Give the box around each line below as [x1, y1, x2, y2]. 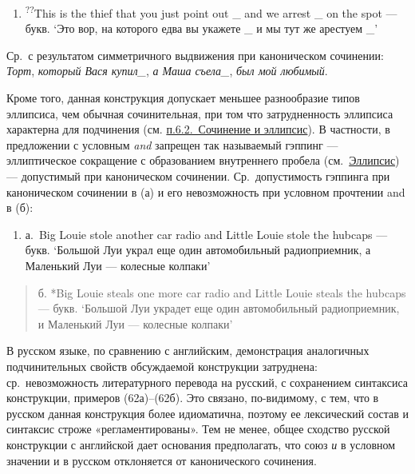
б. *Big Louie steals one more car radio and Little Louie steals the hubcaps [38, 284, 406, 301]
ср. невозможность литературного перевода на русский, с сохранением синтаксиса [6, 373, 409, 390]
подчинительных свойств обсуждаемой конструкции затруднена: [6, 357, 318, 374]
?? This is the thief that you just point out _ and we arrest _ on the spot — [25, 2, 397, 21]
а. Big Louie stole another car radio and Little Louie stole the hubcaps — [25, 225, 388, 242]
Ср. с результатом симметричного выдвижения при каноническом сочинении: [6, 46, 384, 63]
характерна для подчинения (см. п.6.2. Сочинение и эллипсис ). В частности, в [6, 121, 390, 137]
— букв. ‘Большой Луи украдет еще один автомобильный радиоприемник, [38, 300, 400, 317]
